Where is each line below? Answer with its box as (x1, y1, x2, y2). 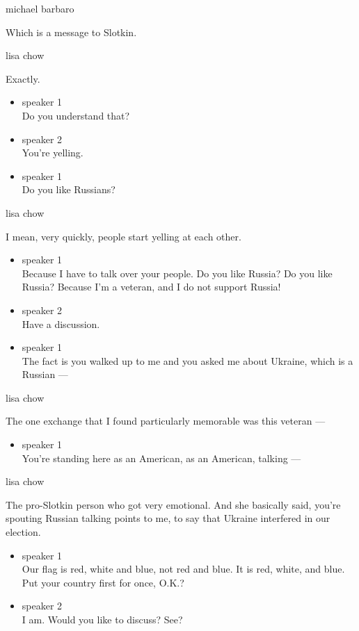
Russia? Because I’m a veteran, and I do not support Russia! (22, 279, 281, 294)
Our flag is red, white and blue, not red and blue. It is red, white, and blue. (22, 562, 345, 576)
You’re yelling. (22, 145, 83, 160)
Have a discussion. (22, 316, 100, 331)
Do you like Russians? (22, 182, 115, 197)
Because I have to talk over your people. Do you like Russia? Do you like (22, 265, 333, 280)
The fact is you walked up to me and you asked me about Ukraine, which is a (22, 353, 353, 368)
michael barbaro (6, 1, 74, 15)
